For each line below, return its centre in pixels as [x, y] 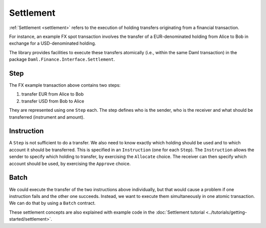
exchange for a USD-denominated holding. [52, 43]
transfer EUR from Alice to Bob [52, 94]
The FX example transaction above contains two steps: [65, 85]
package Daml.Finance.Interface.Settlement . [62, 60]
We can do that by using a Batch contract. [52, 203]
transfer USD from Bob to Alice [53, 101]
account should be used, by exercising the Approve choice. [70, 163]
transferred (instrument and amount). [47, 117]
